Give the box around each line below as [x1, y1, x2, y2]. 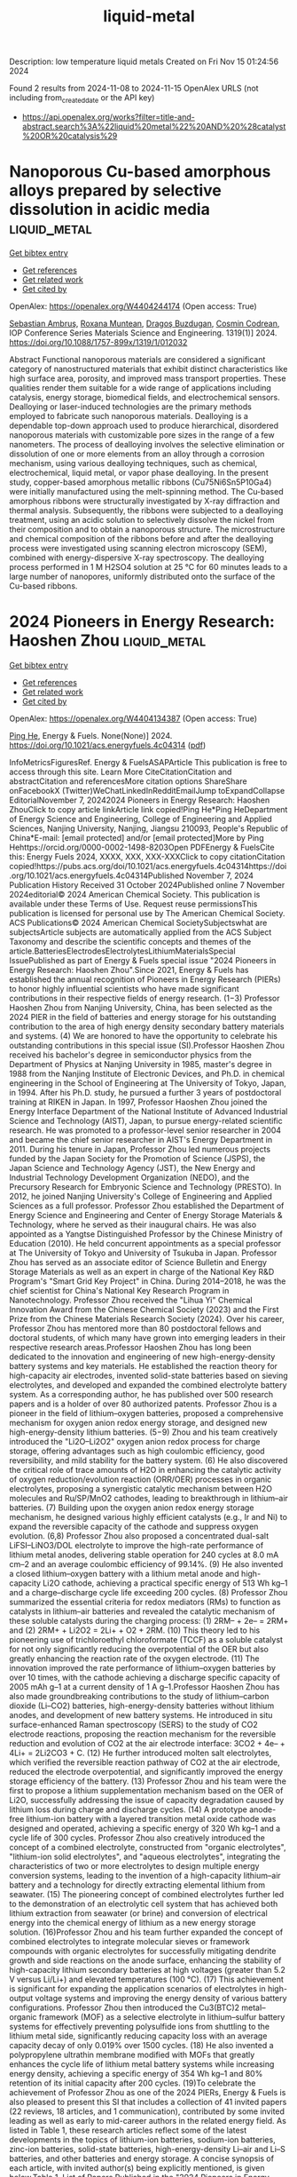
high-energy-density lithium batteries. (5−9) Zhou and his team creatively [9, 1427, 277, 1437]
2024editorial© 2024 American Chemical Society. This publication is [9, 889, 261, 899]
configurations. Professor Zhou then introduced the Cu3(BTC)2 [9, 2002, 240, 2013]
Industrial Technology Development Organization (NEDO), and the [9, 1172, 250, 1183]
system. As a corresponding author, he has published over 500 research [9, 1389, 273, 1399]
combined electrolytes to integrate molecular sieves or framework [9, 1936, 250, 1946]
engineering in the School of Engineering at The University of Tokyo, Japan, [9, 1077, 286, 1088]
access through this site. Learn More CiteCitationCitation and [9, 766, 232, 777]
